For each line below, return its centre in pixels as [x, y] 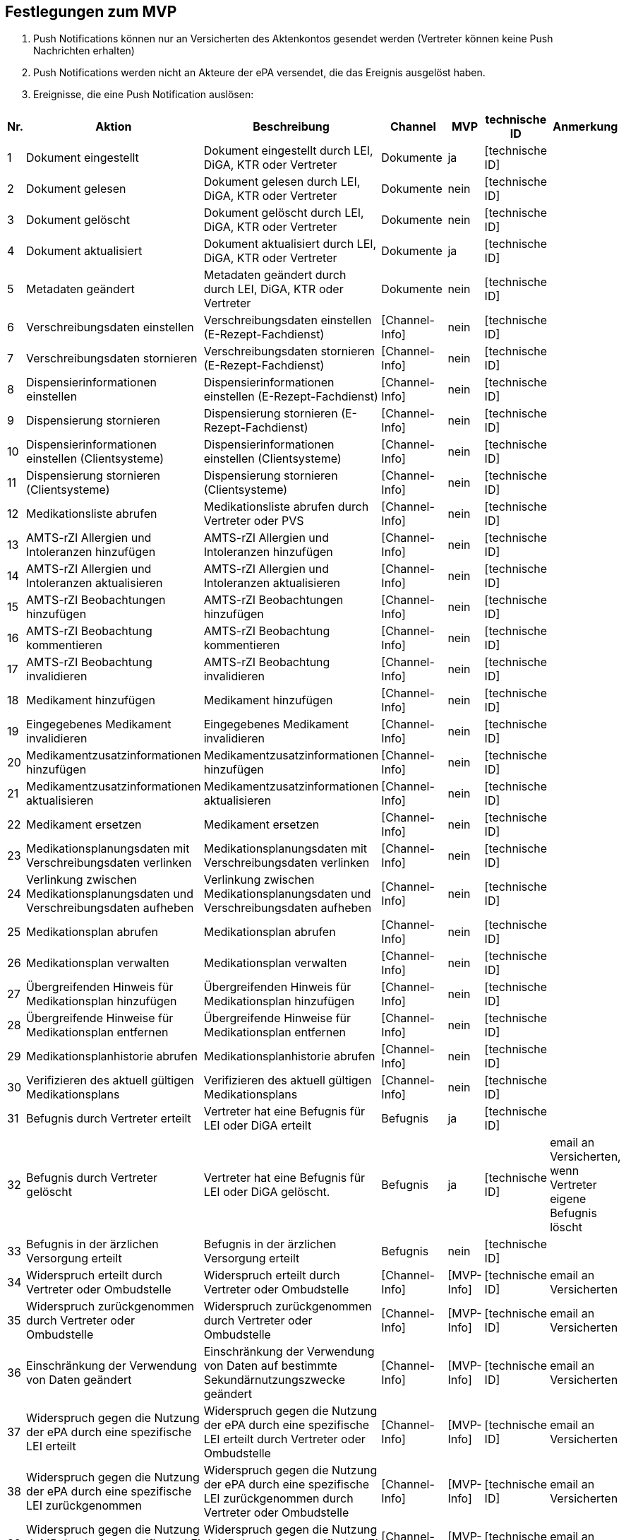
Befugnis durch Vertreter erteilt [109, 1119]
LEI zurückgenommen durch [278, 1499]
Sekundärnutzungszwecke [275, 1380]
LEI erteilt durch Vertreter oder [284, 1439]
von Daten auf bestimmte [270, 1366]
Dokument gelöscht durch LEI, [284, 213]
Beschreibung [291, 127]
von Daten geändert [79, 1380]
